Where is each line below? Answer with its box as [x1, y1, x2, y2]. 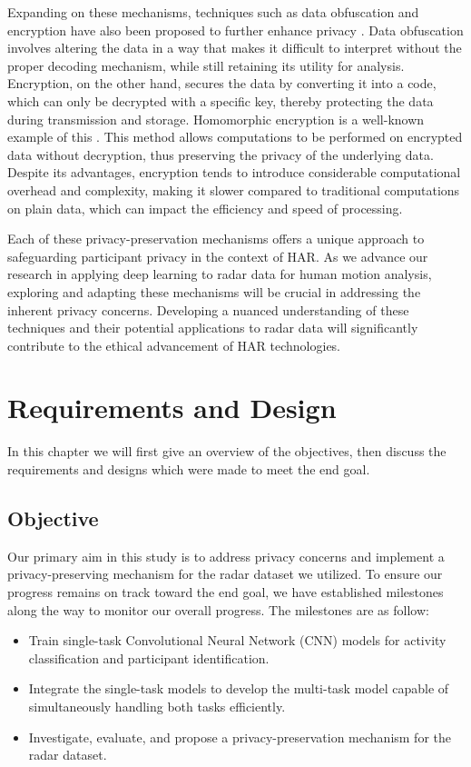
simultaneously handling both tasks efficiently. [28, 696, 286, 715]
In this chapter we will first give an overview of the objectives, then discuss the [7, 442, 446, 461]
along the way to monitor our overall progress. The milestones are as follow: [7, 600, 429, 619]
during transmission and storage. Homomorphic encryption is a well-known [7, 109, 425, 128]
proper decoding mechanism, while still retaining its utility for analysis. [7, 55, 405, 75]
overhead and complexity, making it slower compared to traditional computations [7, 180, 460, 199]
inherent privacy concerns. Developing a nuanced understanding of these [7, 300, 409, 319]
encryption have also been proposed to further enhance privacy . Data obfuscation [7, 20, 464, 39]
